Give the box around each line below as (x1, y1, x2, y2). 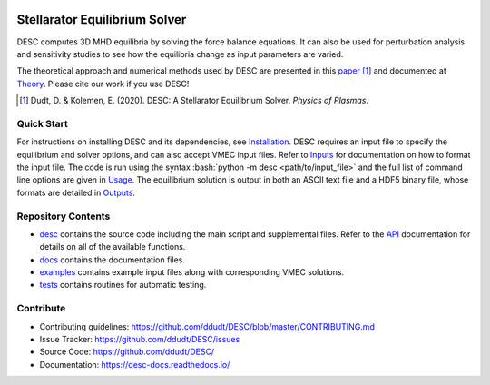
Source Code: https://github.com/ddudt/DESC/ (39, 346, 215, 358)
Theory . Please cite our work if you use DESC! (16, 78, 190, 89)
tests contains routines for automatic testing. (39, 280, 207, 291)
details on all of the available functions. (39, 242, 186, 252)
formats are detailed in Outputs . (16, 187, 136, 198)
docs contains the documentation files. (39, 254, 185, 265)
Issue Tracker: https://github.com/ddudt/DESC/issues (39, 334, 240, 345)
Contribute (16, 302, 66, 315)
